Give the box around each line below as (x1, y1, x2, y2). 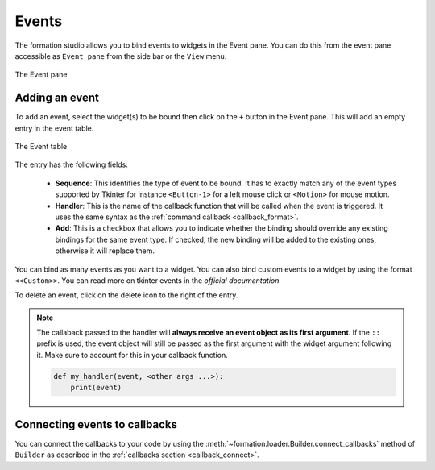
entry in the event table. (14, 123, 94, 133)
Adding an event (14, 91, 100, 105)
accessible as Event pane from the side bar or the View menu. (14, 51, 227, 60)
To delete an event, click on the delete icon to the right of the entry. (14, 290, 238, 300)
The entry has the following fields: (14, 160, 128, 169)
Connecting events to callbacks (14, 418, 177, 431)
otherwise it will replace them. (55, 246, 155, 256)
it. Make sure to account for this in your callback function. (36, 350, 229, 360)
